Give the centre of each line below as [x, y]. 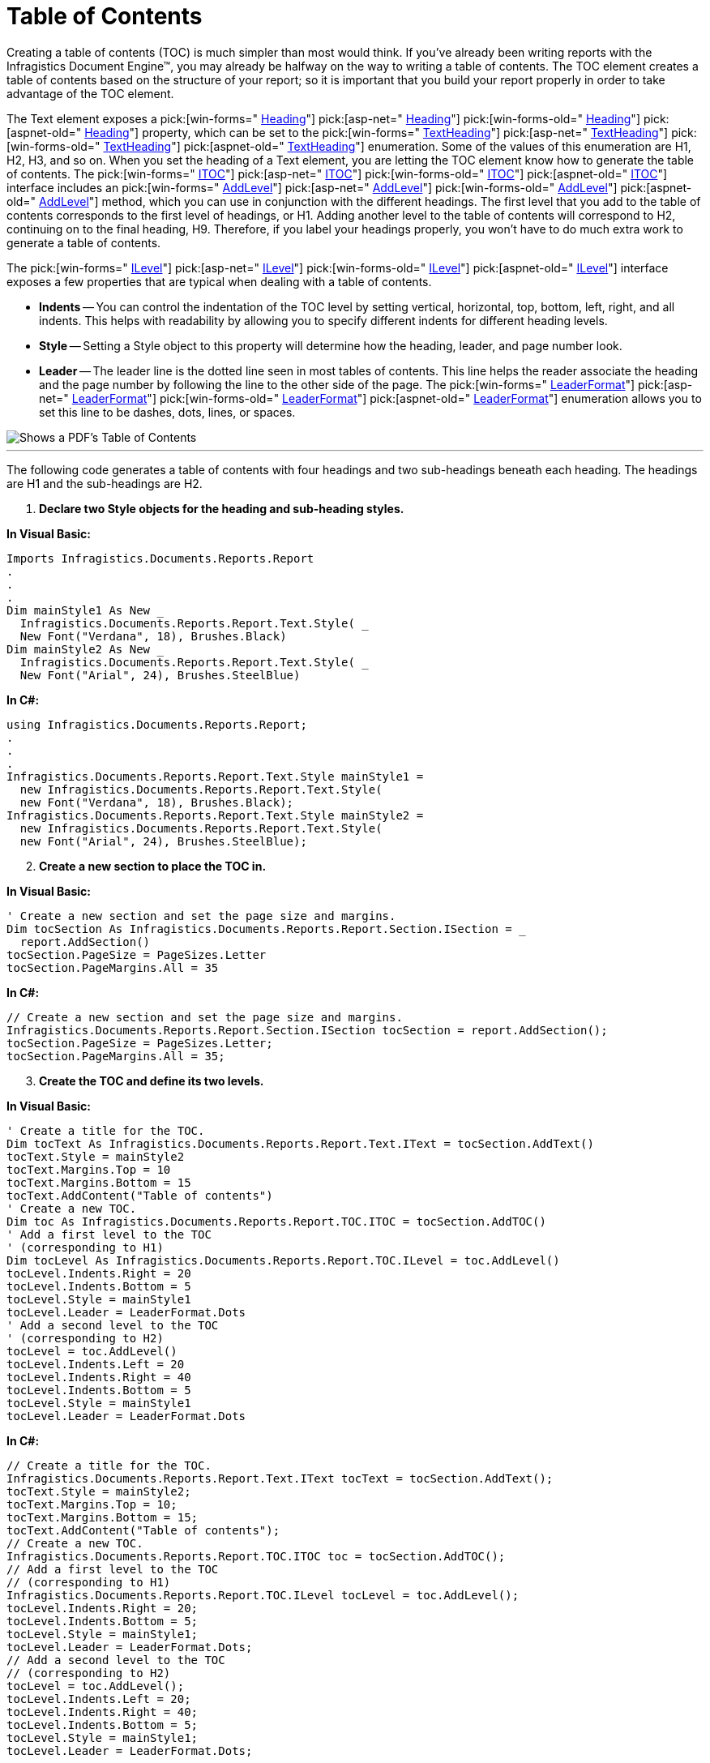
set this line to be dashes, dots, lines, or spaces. [167, 412]
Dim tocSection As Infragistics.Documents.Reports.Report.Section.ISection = [259, 929]
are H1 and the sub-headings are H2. [105, 483]
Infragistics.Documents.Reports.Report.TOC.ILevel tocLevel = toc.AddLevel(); [263, 1595]
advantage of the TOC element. [90, 93]
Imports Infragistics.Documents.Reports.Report [160, 558]
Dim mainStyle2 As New [79, 649]
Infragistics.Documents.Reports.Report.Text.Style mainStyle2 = [215, 815]
